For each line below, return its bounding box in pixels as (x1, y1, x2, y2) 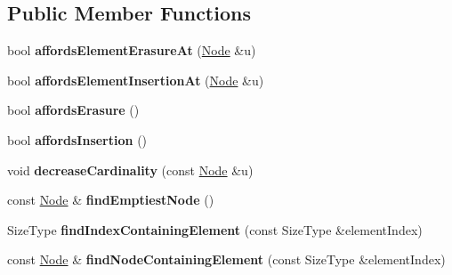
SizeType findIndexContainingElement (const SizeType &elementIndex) (7, 220, 423, 239)
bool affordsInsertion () (7, 130, 148, 149)
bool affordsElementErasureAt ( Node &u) (7, 41, 256, 60)
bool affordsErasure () (7, 101, 140, 119)
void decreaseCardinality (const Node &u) (7, 160, 254, 179)
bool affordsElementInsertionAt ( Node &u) (7, 70, 264, 89)
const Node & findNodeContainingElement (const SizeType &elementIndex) (7, 250, 446, 269)
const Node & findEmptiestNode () (7, 190, 214, 209)
